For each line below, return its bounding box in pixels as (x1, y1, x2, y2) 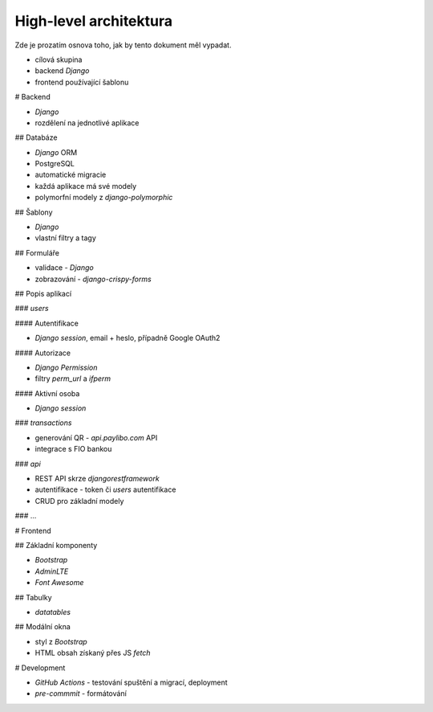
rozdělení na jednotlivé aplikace (34, 117, 140, 128)
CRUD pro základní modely (34, 496, 124, 505)
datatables (34, 607, 71, 616)
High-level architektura (14, 12, 173, 30)
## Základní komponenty (14, 541, 98, 550)
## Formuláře (14, 248, 60, 257)
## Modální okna (14, 622, 71, 632)
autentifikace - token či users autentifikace (34, 485, 176, 494)
